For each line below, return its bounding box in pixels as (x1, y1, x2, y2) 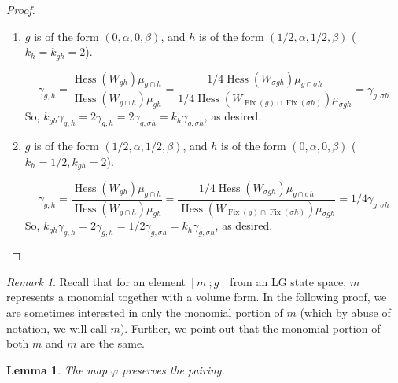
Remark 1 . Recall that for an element (6, 273, 186, 289)
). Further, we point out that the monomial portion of (120, 319, 381, 336)
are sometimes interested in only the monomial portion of (6, 304, 283, 320)
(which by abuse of (300, 304, 391, 320)
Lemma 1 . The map (6, 361, 108, 377)
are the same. (80, 335, 145, 352)
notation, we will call (6, 319, 107, 336)
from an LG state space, (230, 273, 347, 289)
